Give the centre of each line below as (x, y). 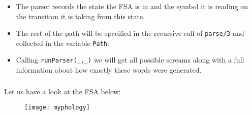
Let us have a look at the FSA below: (62, 91)
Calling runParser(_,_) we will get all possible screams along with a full (130, 60)
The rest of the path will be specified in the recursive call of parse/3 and (130, 33)
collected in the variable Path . (62, 43)
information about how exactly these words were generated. (109, 70)
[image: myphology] (57, 108)
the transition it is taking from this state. (80, 16)
